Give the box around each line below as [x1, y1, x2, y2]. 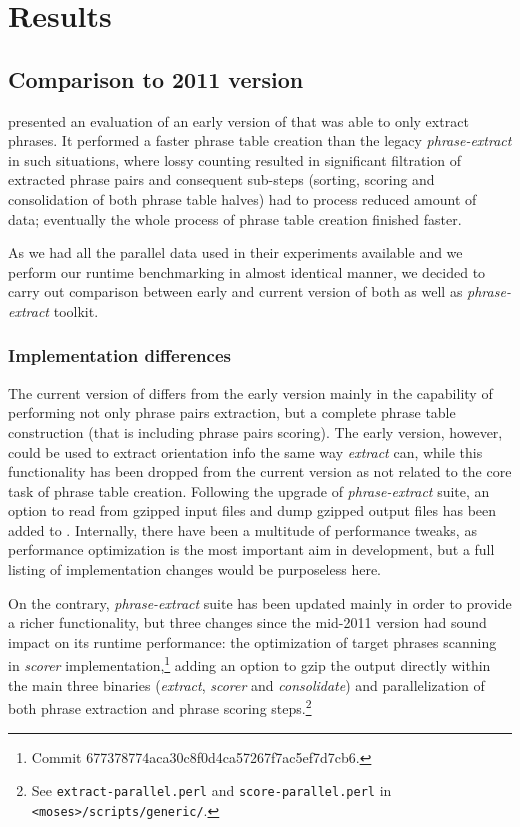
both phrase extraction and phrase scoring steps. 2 [8, 695, 312, 718]
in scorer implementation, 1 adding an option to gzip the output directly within [8, 652, 491, 676]
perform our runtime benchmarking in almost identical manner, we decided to [8, 261, 486, 282]
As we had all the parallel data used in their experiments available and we [8, 242, 463, 263]
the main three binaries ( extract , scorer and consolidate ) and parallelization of [8, 674, 485, 695]
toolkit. [53, 300, 99, 321]
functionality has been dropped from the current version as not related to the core [8, 461, 512, 482]
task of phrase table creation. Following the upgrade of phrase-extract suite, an [8, 480, 490, 501]
